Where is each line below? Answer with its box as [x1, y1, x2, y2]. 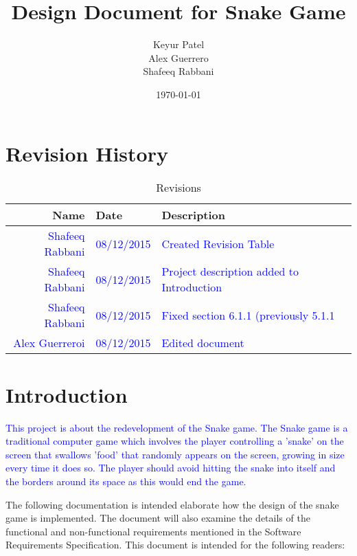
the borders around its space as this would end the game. [5, 474, 246, 488]
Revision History [5, 139, 168, 167]
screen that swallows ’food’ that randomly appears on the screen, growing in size [5, 447, 345, 461]
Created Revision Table [161, 235, 275, 252]
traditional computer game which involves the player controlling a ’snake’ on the [5, 434, 344, 448]
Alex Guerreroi [13, 335, 85, 351]
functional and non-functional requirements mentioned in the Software [5, 524, 301, 538]
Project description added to [161, 263, 299, 280]
